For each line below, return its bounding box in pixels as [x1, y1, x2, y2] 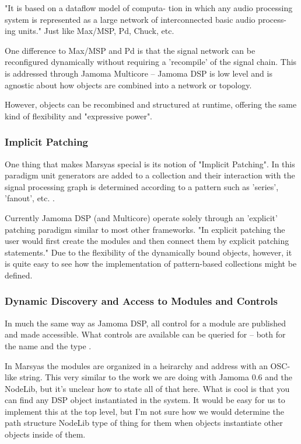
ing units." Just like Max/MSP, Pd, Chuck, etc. [5, 25, 174, 37]
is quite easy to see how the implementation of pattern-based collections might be [5, 257, 297, 270]
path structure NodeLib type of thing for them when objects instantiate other [5, 417, 283, 429]
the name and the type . [5, 339, 92, 352]
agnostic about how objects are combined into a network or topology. [5, 78, 252, 91]
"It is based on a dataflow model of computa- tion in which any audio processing [5, 2, 293, 13]
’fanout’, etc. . [5, 192, 55, 204]
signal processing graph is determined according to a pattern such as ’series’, [5, 180, 279, 192]
